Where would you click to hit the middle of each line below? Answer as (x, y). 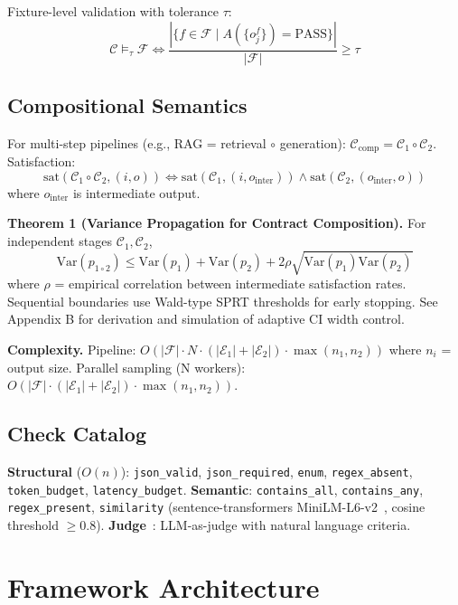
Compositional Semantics (127, 105)
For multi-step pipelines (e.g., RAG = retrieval (137, 142)
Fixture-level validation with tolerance (113, 11)
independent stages (60, 241)
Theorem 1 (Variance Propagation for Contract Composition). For (217, 223)
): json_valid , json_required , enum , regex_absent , (266, 471)
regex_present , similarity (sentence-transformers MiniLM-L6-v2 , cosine (216, 507)
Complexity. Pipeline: (72, 349)
